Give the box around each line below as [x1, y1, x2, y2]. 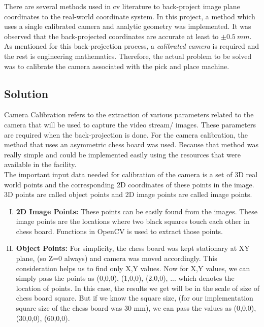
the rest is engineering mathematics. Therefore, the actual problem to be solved [4, 50, 252, 61]
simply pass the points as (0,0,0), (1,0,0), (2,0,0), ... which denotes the [16, 273, 235, 283]
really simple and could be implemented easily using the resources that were [4, 149, 241, 159]
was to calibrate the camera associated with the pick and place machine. [4, 60, 229, 71]
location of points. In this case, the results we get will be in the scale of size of [16, 282, 260, 293]
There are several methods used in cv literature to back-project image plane [4, 1, 240, 11]
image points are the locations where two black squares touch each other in [16, 216, 250, 226]
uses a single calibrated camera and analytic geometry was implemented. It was [4, 21, 251, 31]
